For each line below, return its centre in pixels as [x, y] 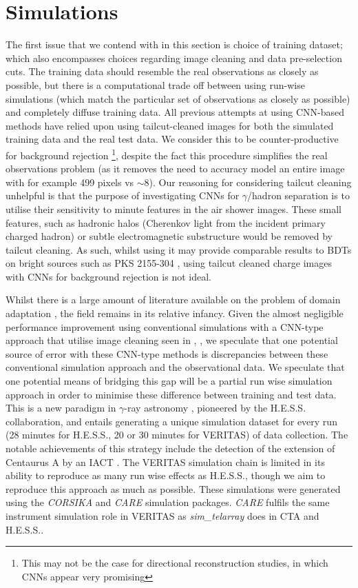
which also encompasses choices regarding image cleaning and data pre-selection [174, 58]
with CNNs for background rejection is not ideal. [108, 276]
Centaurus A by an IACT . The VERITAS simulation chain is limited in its [165, 462]
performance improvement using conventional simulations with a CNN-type [165, 326]
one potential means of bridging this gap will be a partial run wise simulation [169, 381]
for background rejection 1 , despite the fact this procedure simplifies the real [167, 154]
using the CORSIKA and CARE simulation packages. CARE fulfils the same [168, 502]
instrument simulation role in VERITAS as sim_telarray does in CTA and [162, 515]
